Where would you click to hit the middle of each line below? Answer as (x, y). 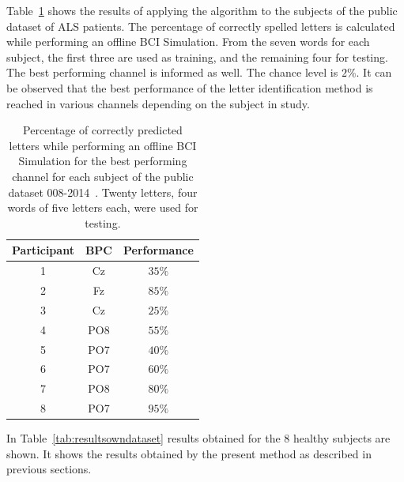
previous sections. (49, 469)
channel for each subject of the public (103, 176)
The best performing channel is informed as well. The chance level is (172, 72)
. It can (374, 72)
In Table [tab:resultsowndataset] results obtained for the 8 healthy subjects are (198, 438)
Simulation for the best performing (103, 161)
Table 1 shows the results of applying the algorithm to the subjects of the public (202, 10)
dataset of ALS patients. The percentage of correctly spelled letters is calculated (201, 26)
